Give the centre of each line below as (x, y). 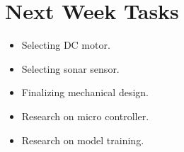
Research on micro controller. (85, 116)
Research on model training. (83, 140)
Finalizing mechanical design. (85, 92)
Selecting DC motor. (66, 45)
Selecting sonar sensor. (70, 68)
